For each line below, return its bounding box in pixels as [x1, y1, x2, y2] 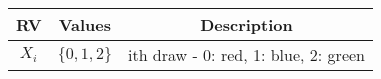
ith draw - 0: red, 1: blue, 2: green [127, 43, 365, 66]
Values [58, 13, 111, 36]
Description [200, 13, 293, 36]
